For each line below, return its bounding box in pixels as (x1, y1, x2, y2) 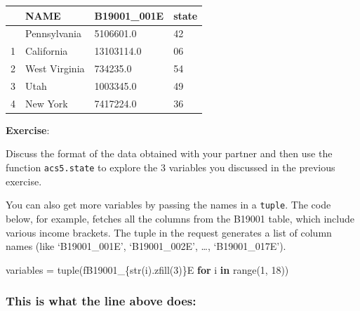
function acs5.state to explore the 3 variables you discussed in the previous (6, 160, 335, 174)
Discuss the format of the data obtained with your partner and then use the (6, 146, 333, 161)
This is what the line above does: (6, 292, 196, 310)
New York (25, 95, 68, 110)
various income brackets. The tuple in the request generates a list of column (6, 225, 332, 239)
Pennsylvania (25, 26, 82, 41)
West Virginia (25, 61, 85, 76)
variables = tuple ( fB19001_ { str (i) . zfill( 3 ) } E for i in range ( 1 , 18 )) (6, 262, 289, 277)
